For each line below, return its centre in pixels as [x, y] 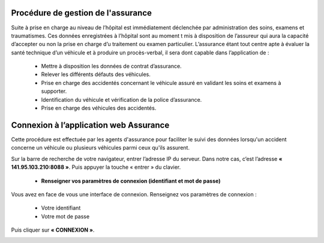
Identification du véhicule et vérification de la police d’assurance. [121, 99]
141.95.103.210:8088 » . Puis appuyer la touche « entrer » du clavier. [96, 167]
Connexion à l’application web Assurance [90, 125]
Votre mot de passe [65, 216]
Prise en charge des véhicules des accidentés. [99, 108]
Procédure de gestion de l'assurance [82, 13]
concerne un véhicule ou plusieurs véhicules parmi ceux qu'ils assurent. [100, 148]
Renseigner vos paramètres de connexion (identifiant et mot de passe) [131, 181]
